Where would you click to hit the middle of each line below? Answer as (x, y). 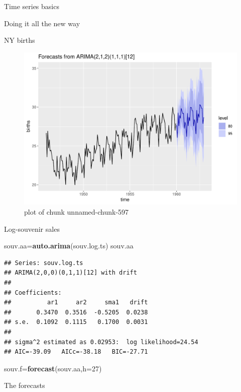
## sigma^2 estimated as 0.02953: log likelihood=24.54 (101, 342)
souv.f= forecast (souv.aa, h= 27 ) (53, 368)
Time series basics (32, 6)
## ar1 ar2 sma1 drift (76, 303)
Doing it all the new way (42, 23)
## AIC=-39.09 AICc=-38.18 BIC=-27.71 (76, 352)
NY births (20, 40)
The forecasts (25, 385)
